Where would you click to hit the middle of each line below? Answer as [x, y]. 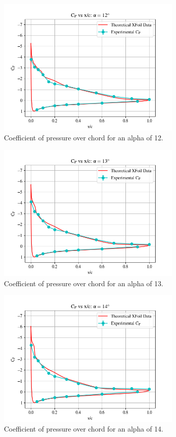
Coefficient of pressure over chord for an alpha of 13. [84, 283]
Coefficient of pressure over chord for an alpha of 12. [84, 137]
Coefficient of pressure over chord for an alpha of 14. [84, 429]
